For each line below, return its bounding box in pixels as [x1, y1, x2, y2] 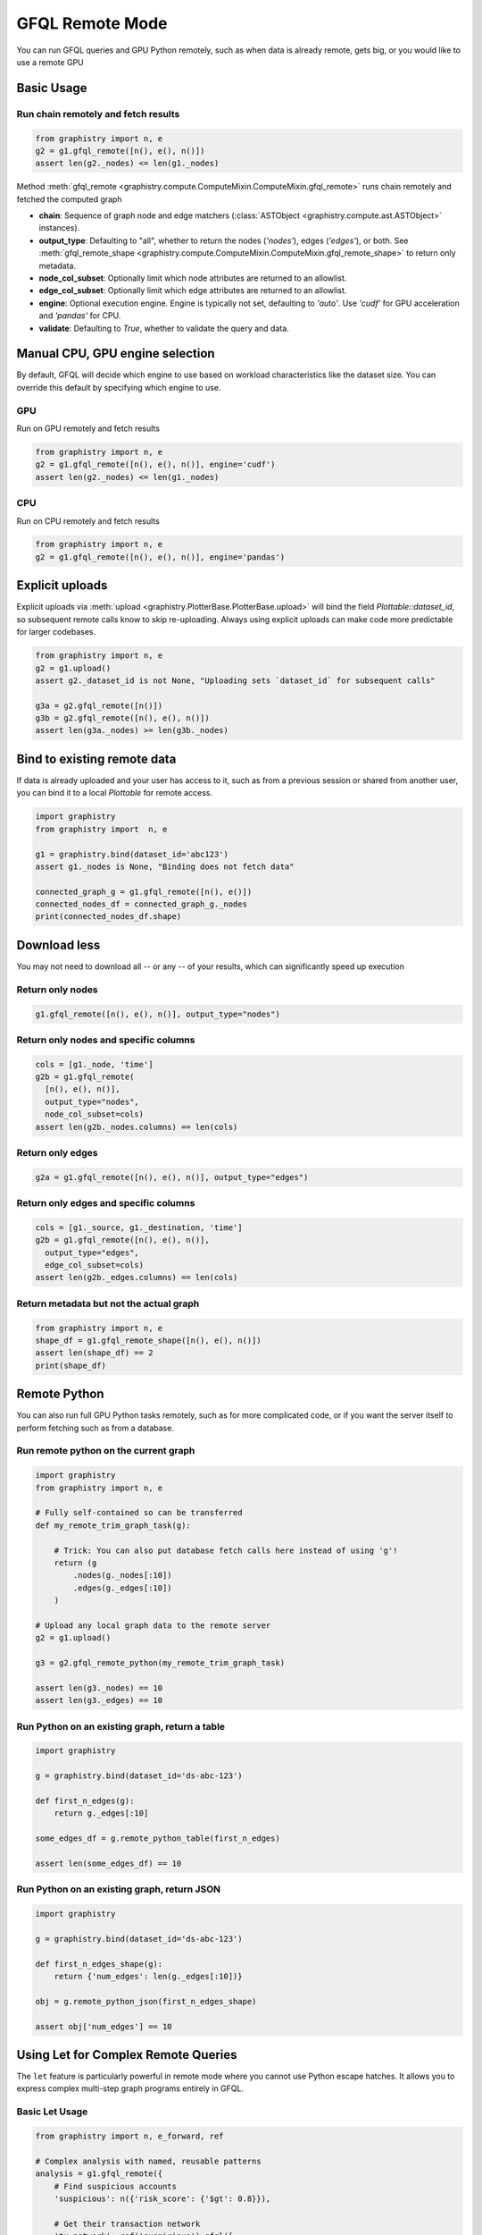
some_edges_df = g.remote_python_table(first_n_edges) [35, 1834, 280, 1843]
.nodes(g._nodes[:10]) [72, 1570, 173, 1581]
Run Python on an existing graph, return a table [16, 1720, 226, 1733]
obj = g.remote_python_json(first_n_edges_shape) [35, 1996, 257, 2006]
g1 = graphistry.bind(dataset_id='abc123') [35, 849, 229, 859]
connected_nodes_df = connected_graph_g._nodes [35, 899, 247, 909]
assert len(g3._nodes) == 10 [35, 1683, 163, 1693]
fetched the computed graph [16, 193, 122, 205]
